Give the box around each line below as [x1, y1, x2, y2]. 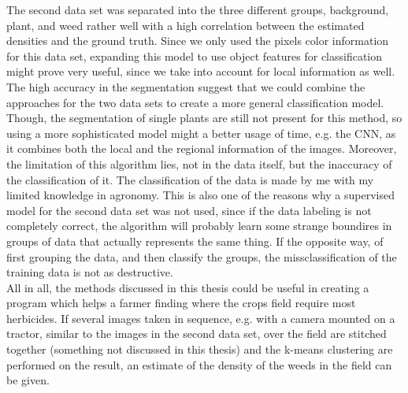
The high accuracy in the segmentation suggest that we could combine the [6, 78, 365, 95]
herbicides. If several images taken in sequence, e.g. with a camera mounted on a [6, 310, 395, 326]
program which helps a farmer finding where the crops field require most [6, 295, 356, 311]
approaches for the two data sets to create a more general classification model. [6, 94, 384, 110]
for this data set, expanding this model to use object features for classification [6, 47, 383, 64]
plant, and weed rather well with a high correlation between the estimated [6, 17, 365, 33]
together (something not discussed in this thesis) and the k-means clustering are [6, 341, 393, 358]
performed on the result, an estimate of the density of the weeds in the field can [6, 356, 392, 373]
